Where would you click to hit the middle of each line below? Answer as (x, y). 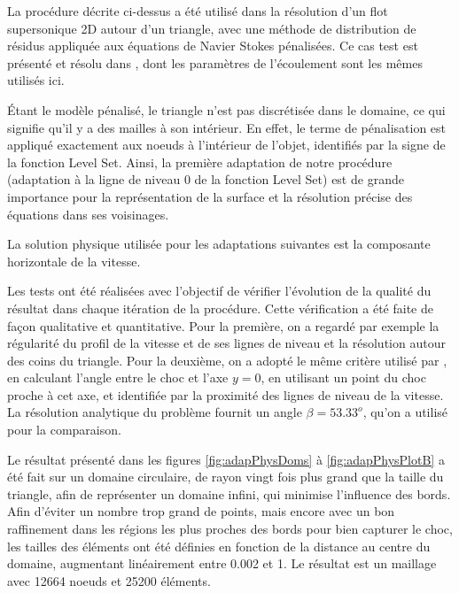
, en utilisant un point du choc (343, 377)
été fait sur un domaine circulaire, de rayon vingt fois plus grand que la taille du (226, 477)
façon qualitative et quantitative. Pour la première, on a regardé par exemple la (223, 325)
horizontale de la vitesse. (74, 261)
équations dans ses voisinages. (88, 214)
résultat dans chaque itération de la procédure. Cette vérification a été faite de (220, 308)
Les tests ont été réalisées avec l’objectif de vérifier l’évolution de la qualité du (219, 291)
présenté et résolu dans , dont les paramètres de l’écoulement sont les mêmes (215, 62)
